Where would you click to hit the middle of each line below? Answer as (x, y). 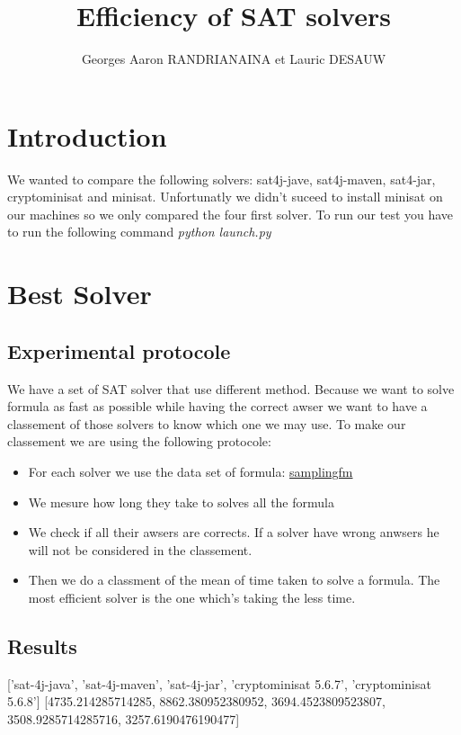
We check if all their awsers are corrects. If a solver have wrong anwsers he (234, 532)
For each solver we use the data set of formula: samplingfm (191, 471)
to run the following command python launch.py (139, 232)
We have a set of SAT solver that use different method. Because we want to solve (231, 388)
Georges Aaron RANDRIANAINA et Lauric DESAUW (234, 59)
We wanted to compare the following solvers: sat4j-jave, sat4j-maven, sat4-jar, (222, 179)
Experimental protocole (119, 350)
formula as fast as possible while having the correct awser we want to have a (217, 406)
